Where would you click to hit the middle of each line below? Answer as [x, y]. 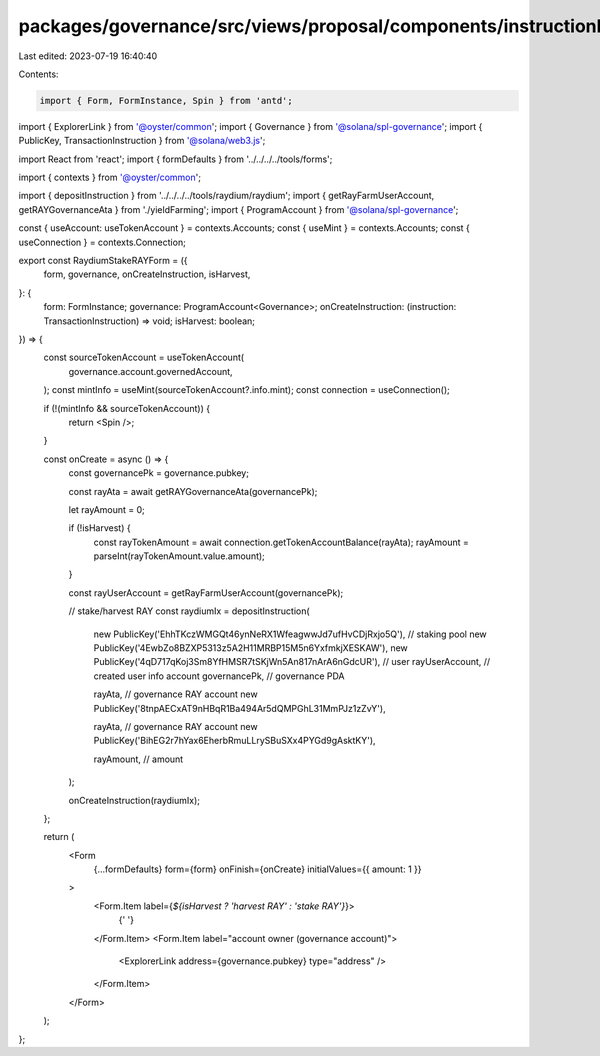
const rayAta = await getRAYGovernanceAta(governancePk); [193, 491]
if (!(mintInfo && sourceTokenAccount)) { [126, 408]
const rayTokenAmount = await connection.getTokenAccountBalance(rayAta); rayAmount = [281, 542]
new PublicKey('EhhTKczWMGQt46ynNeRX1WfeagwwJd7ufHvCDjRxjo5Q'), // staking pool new [290, 634]
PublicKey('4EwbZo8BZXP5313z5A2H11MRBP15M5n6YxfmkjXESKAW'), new [251, 648]
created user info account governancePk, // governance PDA [219, 676]
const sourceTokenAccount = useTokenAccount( [144, 357]
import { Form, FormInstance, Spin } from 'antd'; [166, 100]
